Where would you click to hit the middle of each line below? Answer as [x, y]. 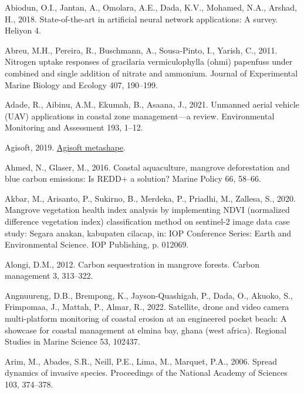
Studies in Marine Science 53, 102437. [72, 341]
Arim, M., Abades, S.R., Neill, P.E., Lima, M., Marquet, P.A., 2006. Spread [141, 361]
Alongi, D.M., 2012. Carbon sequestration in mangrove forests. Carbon [132, 264]
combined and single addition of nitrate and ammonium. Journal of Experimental [151, 73]
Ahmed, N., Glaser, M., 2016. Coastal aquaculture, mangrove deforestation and [147, 167]
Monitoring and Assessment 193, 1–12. [74, 127]
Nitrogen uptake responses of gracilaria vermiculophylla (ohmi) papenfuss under [149, 61]
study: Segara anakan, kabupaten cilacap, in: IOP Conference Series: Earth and [148, 233]
